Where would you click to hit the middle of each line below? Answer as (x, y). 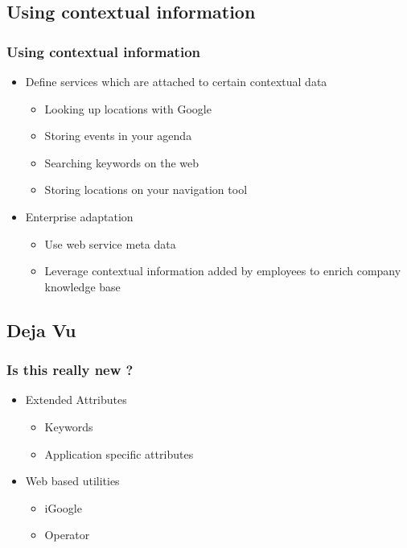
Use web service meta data (110, 243)
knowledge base (82, 286)
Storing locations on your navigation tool (146, 190)
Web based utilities (72, 481)
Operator (67, 535)
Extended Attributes (76, 400)
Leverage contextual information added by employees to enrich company (223, 271)
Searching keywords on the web (122, 162)
